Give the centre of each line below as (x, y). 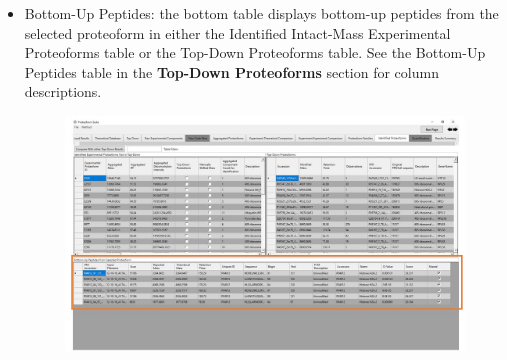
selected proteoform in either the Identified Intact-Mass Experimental (237, 32)
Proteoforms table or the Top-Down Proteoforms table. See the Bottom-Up (255, 52)
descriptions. (63, 91)
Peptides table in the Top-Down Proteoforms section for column (231, 71)
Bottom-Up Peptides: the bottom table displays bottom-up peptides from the (261, 13)
